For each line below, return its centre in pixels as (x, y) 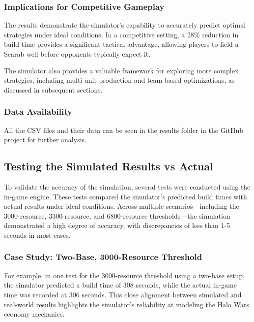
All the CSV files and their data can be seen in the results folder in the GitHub (124, 130)
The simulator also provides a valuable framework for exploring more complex (121, 70)
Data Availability (38, 112)
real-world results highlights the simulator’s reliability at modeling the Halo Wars (127, 304)
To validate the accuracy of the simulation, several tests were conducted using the (127, 186)
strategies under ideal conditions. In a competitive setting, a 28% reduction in (121, 34)
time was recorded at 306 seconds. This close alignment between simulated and (123, 294)
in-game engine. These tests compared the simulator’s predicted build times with (126, 196)
